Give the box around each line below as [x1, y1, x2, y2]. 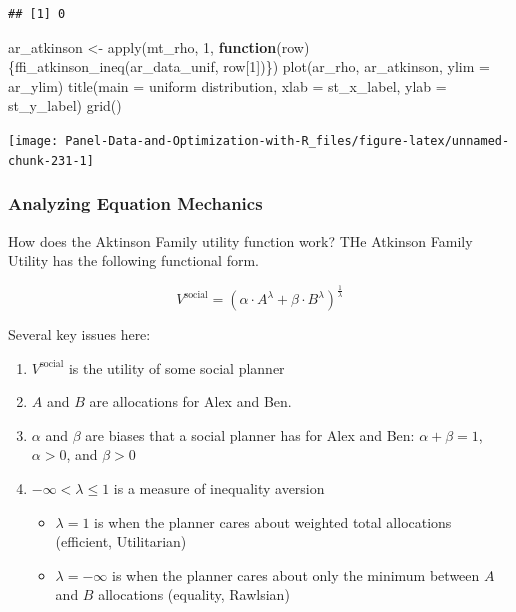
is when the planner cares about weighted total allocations [94, 511, 452, 532]
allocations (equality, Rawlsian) [98, 584, 290, 605]
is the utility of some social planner [68, 357, 285, 378]
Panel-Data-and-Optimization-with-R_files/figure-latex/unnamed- [65, 133, 510, 148]
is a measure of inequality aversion [113, 478, 325, 499]
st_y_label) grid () [8, 95, 122, 116]
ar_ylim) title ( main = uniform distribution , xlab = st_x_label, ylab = [8, 75, 447, 96]
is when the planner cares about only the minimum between [111, 564, 480, 585]
